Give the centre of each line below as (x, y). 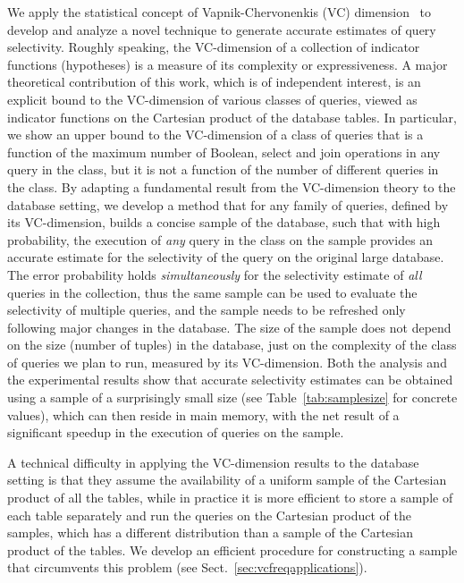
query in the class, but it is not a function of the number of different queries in (223, 169)
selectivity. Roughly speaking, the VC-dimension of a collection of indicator (214, 47)
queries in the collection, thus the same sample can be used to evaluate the (212, 292)
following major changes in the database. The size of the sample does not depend (229, 327)
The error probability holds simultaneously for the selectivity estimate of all (215, 274)
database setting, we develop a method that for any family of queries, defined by (228, 204)
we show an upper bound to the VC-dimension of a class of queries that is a (215, 135)
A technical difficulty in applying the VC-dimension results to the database (213, 462)
